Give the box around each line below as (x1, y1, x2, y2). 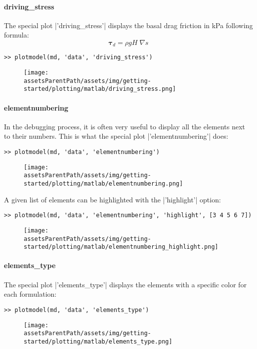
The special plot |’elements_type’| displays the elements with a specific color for (4, 279, 247, 289)
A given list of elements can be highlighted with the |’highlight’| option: (4, 194, 221, 204)
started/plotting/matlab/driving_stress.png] (24, 85, 176, 93)
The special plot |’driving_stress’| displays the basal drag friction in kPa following (4, 20, 253, 30)
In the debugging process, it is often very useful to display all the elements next (4, 121, 245, 131)
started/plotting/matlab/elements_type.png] (24, 338, 172, 345)
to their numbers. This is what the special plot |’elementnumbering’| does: (4, 131, 228, 141)
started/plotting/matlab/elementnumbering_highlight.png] (24, 243, 218, 251)
